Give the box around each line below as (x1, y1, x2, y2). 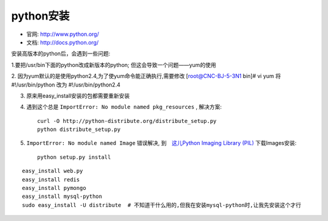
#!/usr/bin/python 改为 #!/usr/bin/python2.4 (11, 81, 121, 88)
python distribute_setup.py (37, 126, 121, 133)
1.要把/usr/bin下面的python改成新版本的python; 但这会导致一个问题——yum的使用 (11, 61, 216, 68)
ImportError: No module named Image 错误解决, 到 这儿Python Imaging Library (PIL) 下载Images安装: (26, 139, 297, 147)
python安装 (11, 9, 70, 23)
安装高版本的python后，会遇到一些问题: (11, 50, 111, 57)
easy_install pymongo (22, 184, 86, 192)
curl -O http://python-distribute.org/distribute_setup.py (37, 118, 217, 124)
